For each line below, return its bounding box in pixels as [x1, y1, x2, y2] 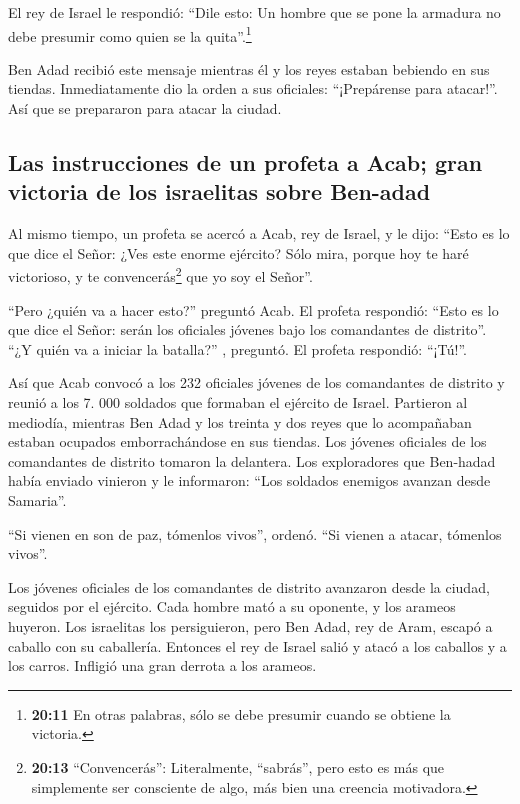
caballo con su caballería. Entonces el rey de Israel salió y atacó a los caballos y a [8, 635, 507, 656]
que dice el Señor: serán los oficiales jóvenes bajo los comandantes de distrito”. [8, 319, 487, 340]
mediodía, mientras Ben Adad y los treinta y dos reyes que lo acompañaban [8, 411, 472, 432]
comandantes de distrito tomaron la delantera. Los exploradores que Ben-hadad [8, 450, 496, 471]
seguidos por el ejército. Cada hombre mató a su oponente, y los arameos [8, 596, 456, 617]
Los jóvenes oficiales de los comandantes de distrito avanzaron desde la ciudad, [8, 576, 490, 597]
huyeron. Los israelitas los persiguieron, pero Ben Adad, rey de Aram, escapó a [8, 615, 493, 636]
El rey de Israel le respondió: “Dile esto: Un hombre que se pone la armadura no [8, 2, 501, 22]
